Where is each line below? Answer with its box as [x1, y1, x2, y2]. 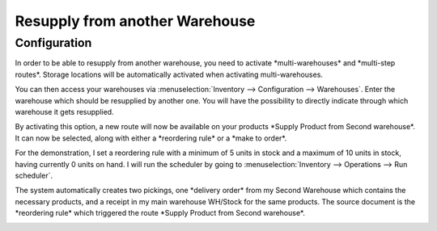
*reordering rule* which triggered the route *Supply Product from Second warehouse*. [15, 208, 305, 218]
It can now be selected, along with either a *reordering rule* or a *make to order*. [15, 133, 287, 143]
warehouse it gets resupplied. [15, 107, 114, 116]
